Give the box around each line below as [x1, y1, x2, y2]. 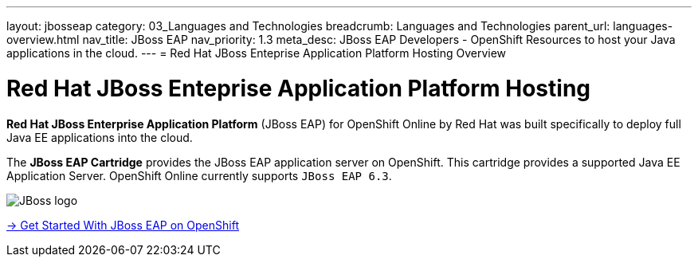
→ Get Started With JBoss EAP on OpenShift [6, 218, 239, 232]
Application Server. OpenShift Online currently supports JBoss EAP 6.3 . [6, 168, 392, 183]
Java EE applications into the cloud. [6, 130, 193, 144]
